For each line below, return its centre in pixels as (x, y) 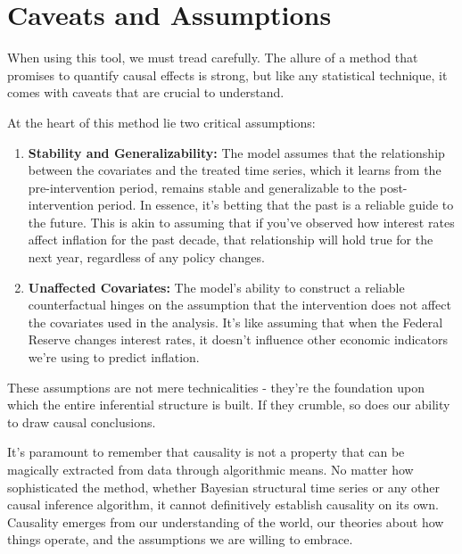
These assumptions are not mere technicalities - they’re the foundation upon (216, 387)
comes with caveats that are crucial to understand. (146, 92)
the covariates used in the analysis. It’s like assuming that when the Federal (235, 322)
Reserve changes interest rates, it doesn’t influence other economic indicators (238, 339)
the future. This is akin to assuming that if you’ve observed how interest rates (241, 222)
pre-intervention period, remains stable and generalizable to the (202, 187)
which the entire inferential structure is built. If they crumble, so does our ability (229, 405)
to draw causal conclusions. (82, 422)
